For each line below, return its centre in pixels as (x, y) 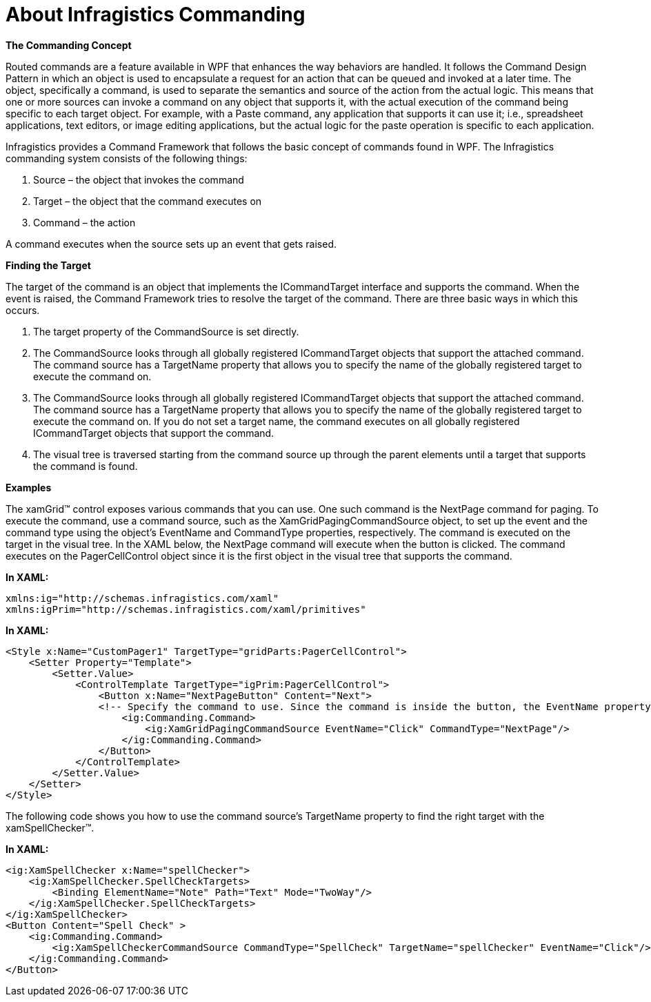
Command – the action (84, 222)
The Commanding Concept (69, 45)
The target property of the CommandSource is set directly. (166, 331)
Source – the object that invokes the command (139, 179)
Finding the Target (48, 265)
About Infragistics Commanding (156, 14)
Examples (29, 487)
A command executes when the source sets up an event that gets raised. (171, 244)
